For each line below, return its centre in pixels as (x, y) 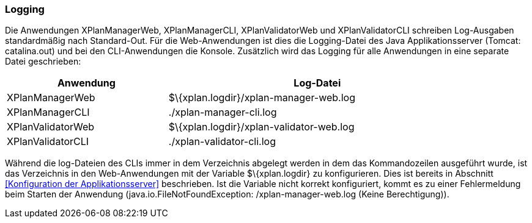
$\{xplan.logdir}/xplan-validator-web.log (261, 127)
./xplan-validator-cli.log (222, 142)
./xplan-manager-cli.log (223, 112)
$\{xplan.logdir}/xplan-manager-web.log (262, 98)
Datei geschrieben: (43, 62)
